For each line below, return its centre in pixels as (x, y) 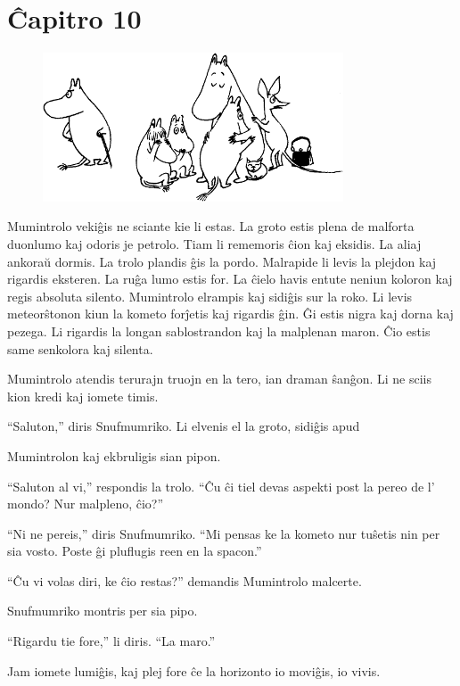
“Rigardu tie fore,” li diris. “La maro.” (111, 641)
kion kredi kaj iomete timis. (83, 396)
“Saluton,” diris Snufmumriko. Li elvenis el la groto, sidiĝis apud (184, 426)
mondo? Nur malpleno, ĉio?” (86, 504)
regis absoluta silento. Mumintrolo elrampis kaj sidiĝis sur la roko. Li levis (210, 296)
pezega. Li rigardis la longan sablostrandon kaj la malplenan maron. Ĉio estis (219, 331)
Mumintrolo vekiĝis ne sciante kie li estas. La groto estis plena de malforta (211, 226)
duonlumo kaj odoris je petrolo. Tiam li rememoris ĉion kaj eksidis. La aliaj (214, 243)
